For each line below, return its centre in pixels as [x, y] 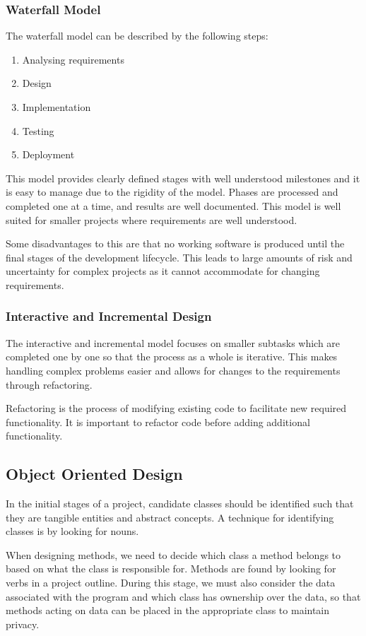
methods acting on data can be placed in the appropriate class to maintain [168, 610]
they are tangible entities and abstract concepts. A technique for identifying [170, 517]
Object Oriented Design [94, 474]
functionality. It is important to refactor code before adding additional [158, 422]
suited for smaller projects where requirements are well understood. [152, 219]
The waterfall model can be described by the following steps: [137, 36]
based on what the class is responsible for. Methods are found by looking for [171, 569]
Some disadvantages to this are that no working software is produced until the [175, 243]
